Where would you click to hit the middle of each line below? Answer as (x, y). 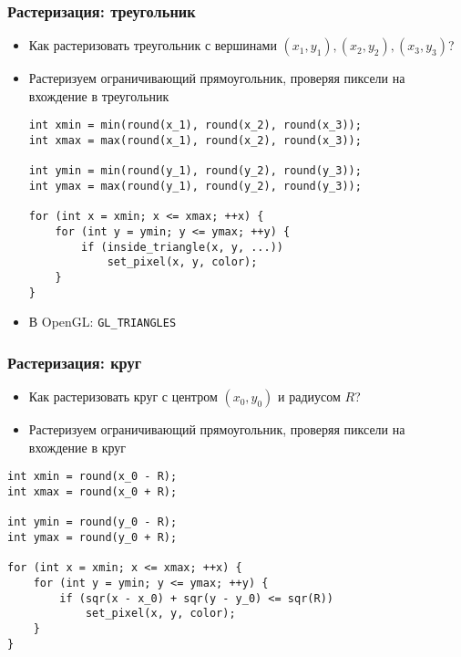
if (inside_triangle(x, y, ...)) (182, 247)
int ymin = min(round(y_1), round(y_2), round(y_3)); (195, 171)
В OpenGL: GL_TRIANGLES (102, 322)
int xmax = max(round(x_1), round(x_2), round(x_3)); (195, 141)
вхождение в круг (77, 447)
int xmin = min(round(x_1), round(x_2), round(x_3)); (195, 125)
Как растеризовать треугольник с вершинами (153, 45)
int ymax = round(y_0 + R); (92, 537)
